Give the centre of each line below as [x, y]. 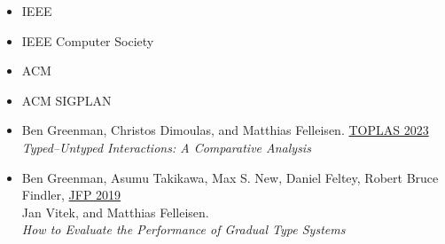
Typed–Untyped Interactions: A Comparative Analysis [166, 147]
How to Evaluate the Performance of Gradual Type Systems [183, 229]
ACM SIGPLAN [66, 100]
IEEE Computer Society [88, 40]
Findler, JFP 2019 [71, 195]
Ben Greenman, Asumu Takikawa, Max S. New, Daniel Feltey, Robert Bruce [230, 177]
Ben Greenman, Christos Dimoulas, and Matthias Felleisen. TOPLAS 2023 [225, 130]
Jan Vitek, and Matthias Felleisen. [115, 212]
